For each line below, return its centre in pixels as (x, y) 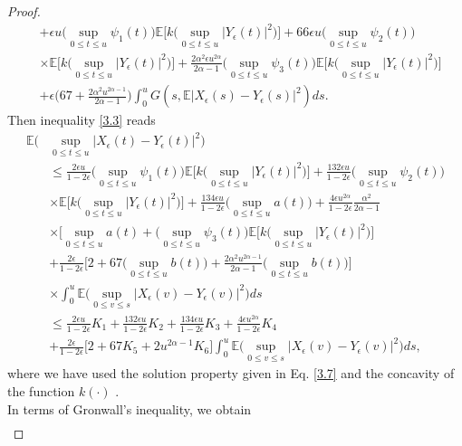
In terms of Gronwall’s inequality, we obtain (130, 408)
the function (41, 391)
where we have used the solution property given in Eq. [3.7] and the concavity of (231, 373)
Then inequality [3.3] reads (82, 120)
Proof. (24, 11)
